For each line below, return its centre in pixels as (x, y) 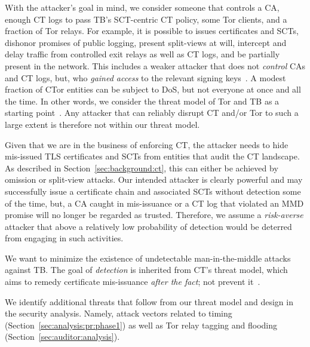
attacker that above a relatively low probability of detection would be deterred (148, 226)
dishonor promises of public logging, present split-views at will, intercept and (146, 42)
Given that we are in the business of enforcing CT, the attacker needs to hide (147, 144)
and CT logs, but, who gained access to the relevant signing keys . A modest (145, 77)
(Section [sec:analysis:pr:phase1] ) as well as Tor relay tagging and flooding (141, 325)
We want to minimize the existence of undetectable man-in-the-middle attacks (148, 258)
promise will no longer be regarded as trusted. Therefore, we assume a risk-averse (154, 215)
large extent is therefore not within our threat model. (102, 124)
